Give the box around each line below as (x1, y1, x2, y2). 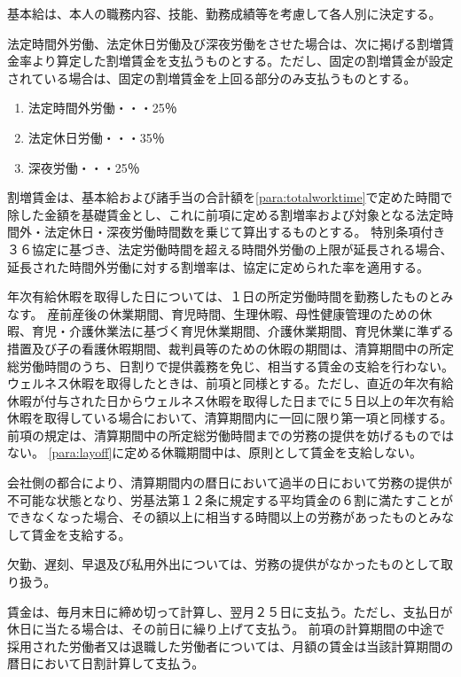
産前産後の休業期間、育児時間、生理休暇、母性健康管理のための (47, 304, 420, 323)
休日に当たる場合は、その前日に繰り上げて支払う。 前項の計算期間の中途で (7, 619, 445, 638)
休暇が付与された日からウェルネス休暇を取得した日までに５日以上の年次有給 (7, 391, 454, 409)
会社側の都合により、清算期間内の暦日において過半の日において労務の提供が (7, 473, 453, 492)
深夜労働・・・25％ (27, 158, 140, 176)
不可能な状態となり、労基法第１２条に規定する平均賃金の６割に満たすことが (7, 490, 454, 509)
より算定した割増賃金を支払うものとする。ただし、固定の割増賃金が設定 (31, 51, 454, 70)
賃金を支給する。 (31, 525, 131, 543)
